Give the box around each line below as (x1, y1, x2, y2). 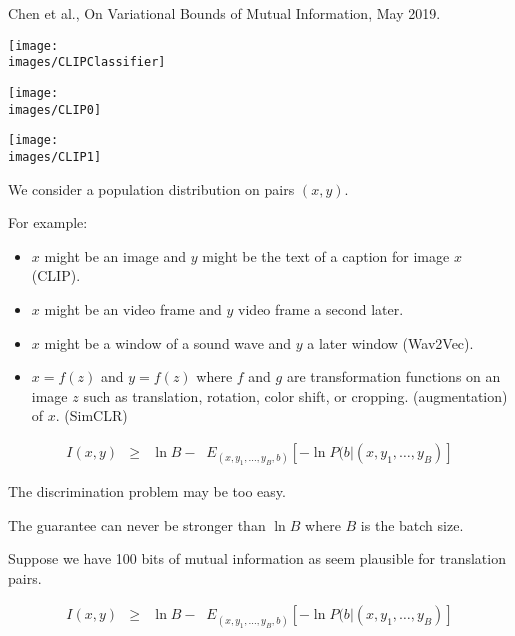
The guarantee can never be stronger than (8, 514, 266, 535)
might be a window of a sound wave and (44, 332, 292, 353)
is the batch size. (360, 514, 464, 535)
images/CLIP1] (8, 149, 102, 164)
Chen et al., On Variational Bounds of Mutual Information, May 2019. (8, 3, 441, 23)
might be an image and (44, 245, 187, 266)
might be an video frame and (44, 298, 222, 319)
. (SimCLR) (55, 405, 128, 426)
